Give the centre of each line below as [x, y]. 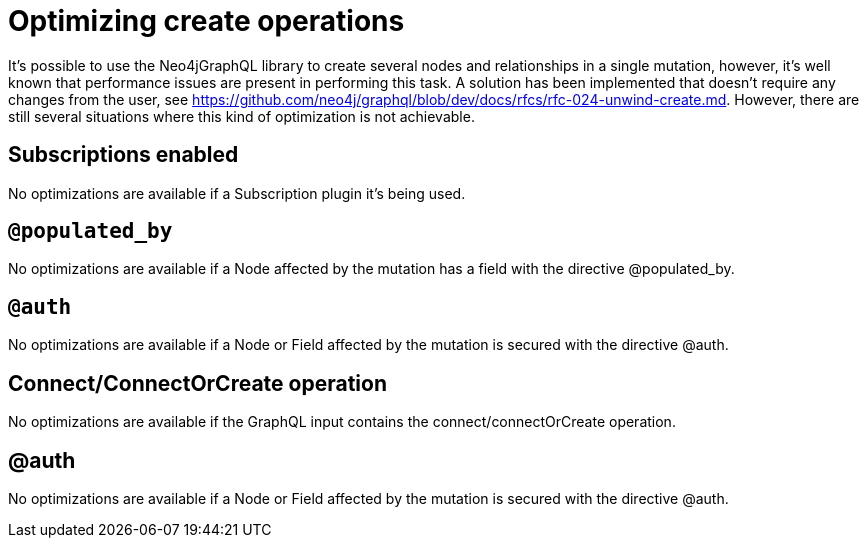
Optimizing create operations [206, 21]
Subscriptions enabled [123, 155]
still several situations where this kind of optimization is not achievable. [241, 116]
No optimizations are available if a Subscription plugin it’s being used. [237, 193]
